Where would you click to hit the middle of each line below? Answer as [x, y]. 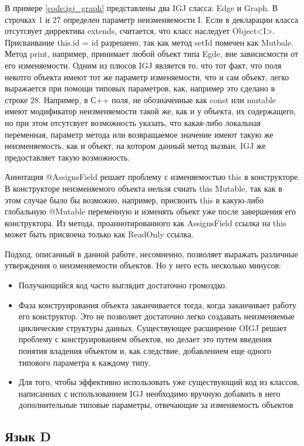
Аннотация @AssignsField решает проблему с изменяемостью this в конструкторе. [152, 177]
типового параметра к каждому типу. [85, 362]
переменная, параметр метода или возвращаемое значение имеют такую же [139, 134]
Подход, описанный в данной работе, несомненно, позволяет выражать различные [151, 253]
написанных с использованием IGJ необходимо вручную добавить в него [149, 393]
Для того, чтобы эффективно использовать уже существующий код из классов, [159, 382]
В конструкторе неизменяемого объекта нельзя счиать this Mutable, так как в [143, 188]
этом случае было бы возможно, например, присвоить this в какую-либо [134, 200]
